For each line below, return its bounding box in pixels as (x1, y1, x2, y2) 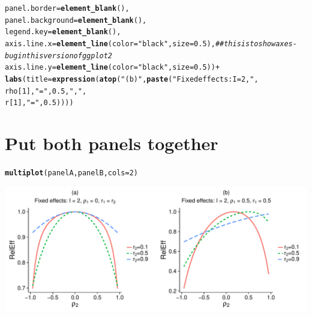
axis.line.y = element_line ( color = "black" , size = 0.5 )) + (5, 63, 220, 72)
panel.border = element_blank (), (5, 4, 130, 13)
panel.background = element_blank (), (5, 16, 147, 25)
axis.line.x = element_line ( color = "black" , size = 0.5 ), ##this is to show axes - (5, 39, 297, 48)
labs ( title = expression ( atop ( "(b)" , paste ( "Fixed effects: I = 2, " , (5, 74, 259, 83)
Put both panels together (5, 131, 218, 155)
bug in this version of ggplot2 (5, 51, 113, 60)
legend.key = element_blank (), (5, 28, 121, 37)
